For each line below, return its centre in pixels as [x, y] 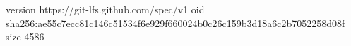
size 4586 [25, 37]
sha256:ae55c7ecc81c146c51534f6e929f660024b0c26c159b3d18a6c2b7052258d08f [175, 23]
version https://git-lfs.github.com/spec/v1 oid [105, 9]
